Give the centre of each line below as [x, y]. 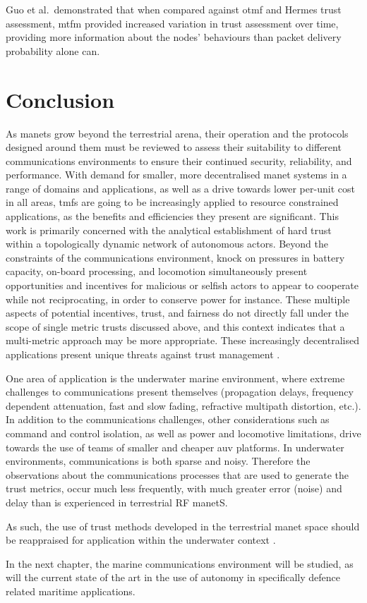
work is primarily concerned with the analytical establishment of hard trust [169, 230]
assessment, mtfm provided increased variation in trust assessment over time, [172, 23]
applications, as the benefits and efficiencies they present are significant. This [172, 216]
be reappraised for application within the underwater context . [141, 540]
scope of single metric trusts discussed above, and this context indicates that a [175, 326]
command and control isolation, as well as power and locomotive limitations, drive [183, 433]
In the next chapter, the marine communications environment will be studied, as [180, 563]
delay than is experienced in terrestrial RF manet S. [117, 502]
